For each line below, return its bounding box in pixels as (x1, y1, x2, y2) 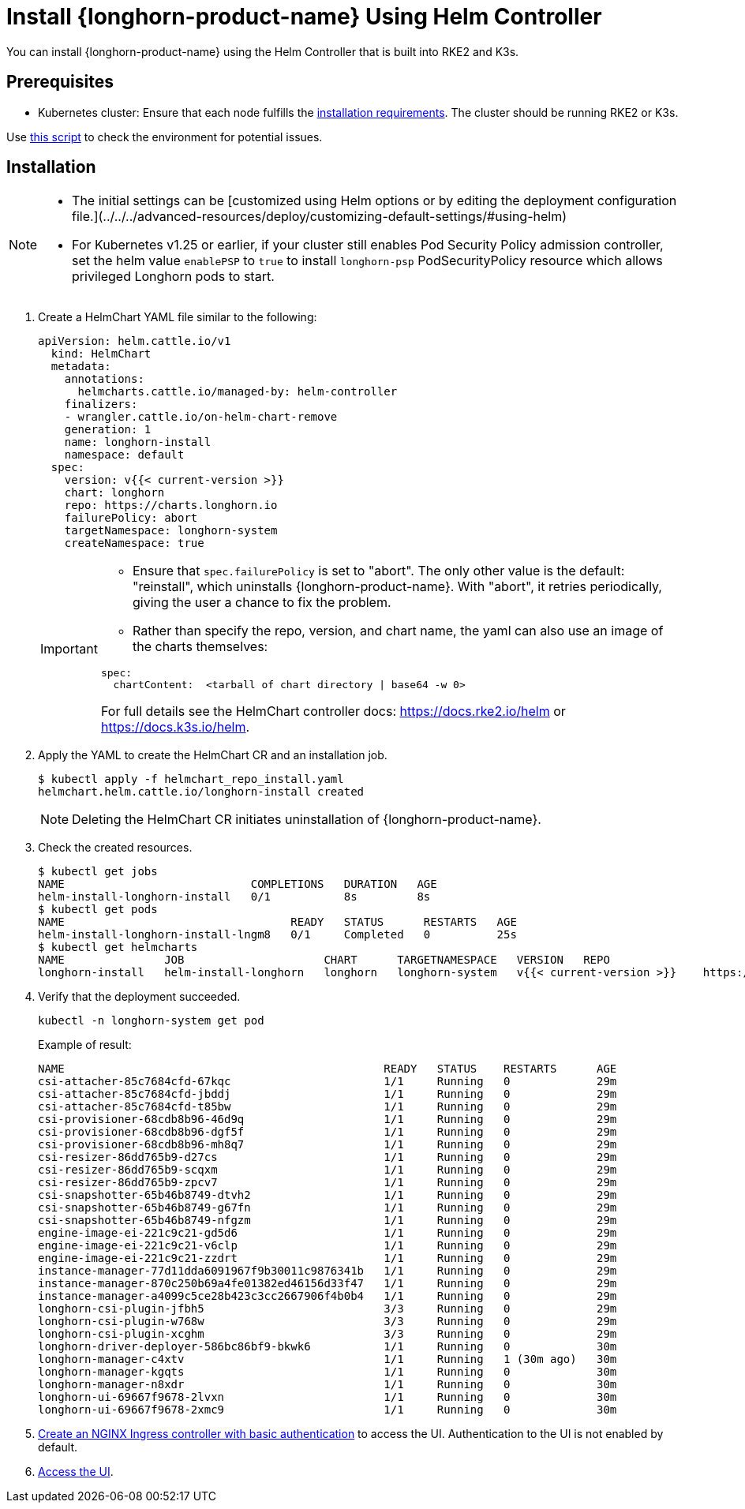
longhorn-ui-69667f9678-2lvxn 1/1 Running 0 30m (38, 1391, 617, 1404)
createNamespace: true (64, 537, 204, 550)
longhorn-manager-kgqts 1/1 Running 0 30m (38, 1365, 617, 1379)
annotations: (64, 373, 144, 386)
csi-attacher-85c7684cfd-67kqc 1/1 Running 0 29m (38, 1075, 617, 1088)
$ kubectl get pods (38, 903, 158, 916)
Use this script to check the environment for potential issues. (6, 129, 323, 144)
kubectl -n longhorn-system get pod (38, 1014, 264, 1028)
